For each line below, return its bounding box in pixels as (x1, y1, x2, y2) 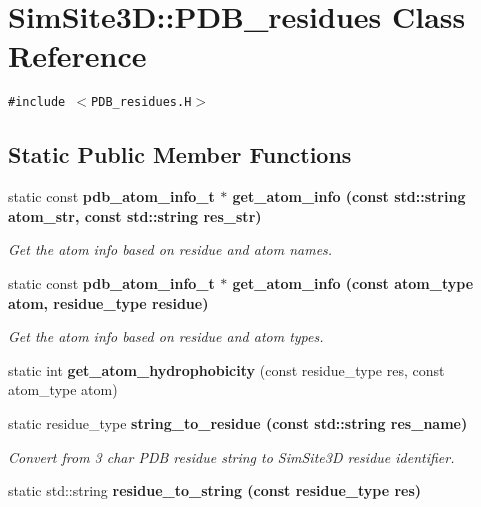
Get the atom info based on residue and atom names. (8, 239, 333, 260)
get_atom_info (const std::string (232, 186, 466, 207)
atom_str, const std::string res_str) (8, 205, 262, 226)
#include (8, 95, 66, 110)
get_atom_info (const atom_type (232, 272, 474, 293)
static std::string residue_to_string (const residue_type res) (8, 480, 422, 501)
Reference (8, 35, 147, 76)
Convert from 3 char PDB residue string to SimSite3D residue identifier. (8, 446, 455, 467)
